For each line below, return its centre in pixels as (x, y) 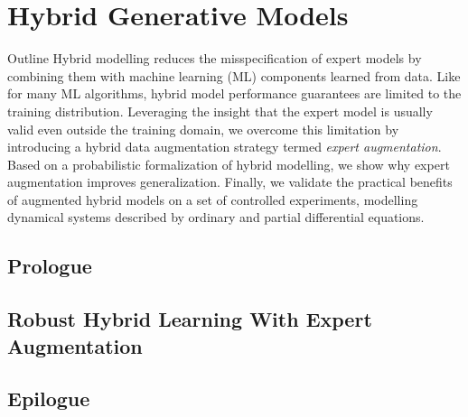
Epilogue (49, 398)
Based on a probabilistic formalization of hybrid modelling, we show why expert (229, 164)
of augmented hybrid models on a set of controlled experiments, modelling (213, 199)
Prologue (50, 266)
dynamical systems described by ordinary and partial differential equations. (216, 217)
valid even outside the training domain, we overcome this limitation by (203, 129)
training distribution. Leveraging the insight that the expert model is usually (220, 111)
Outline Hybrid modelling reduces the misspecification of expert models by (215, 58)
